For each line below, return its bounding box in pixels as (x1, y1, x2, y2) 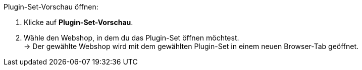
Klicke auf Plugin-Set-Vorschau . (24, 18, 133, 26)
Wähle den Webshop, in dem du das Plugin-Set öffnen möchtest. (24, 33, 239, 42)
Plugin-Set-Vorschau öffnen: (4, 2, 98, 11)
